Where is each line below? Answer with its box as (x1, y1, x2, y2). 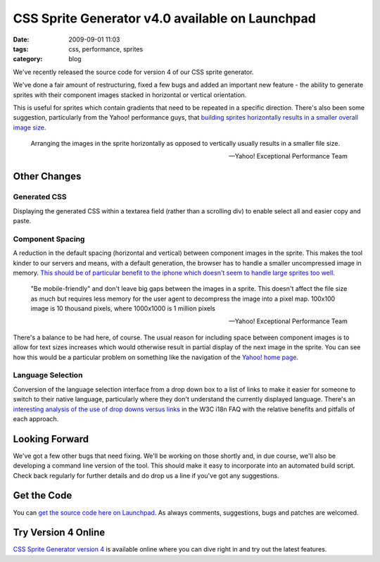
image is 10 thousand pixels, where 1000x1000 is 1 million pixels (30, 304, 216, 313)
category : (13, 55, 43, 63)
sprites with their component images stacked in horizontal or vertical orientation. (13, 90, 247, 99)
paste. (13, 217, 32, 225)
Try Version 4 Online (13, 527, 106, 539)
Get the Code (13, 489, 72, 501)
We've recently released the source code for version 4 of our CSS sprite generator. (13, 68, 254, 76)
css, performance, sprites (68, 44, 144, 53)
